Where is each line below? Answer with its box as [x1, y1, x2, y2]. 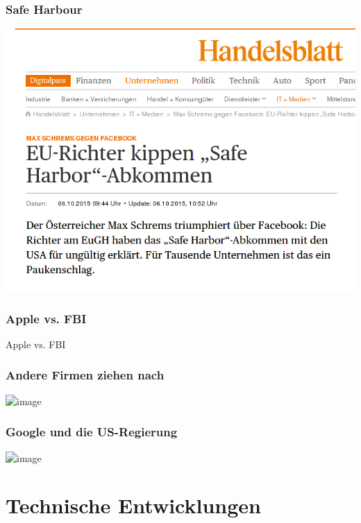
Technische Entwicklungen [6, 491, 261, 520]
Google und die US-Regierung [6, 423, 178, 440]
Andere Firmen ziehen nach [6, 366, 165, 384]
